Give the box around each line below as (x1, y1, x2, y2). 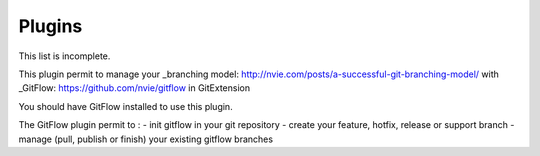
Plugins (18, 15, 83, 37)
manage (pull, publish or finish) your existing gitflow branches (18, 133, 274, 145)
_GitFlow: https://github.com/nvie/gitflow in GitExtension (18, 82, 250, 94)
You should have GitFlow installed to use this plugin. (18, 100, 234, 112)
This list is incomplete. (18, 50, 111, 62)
